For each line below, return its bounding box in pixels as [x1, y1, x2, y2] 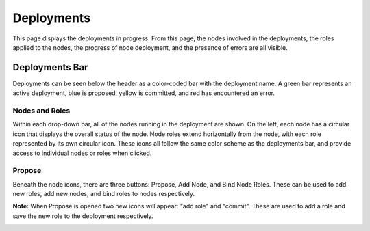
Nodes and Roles [12, 106, 71, 116]
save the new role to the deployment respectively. [12, 212, 153, 220]
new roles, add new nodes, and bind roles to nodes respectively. [12, 190, 195, 198]
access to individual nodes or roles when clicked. [12, 149, 152, 157]
